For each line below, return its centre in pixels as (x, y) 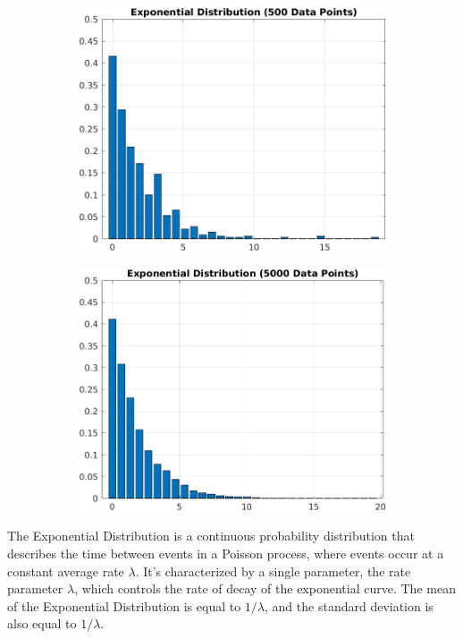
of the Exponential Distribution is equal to (124, 605)
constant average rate (66, 571)
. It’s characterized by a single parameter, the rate (273, 571)
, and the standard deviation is (349, 605)
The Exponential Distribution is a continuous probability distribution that (211, 536)
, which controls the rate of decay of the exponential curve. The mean (265, 588)
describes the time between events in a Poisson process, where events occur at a (226, 553)
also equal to (42, 623)
